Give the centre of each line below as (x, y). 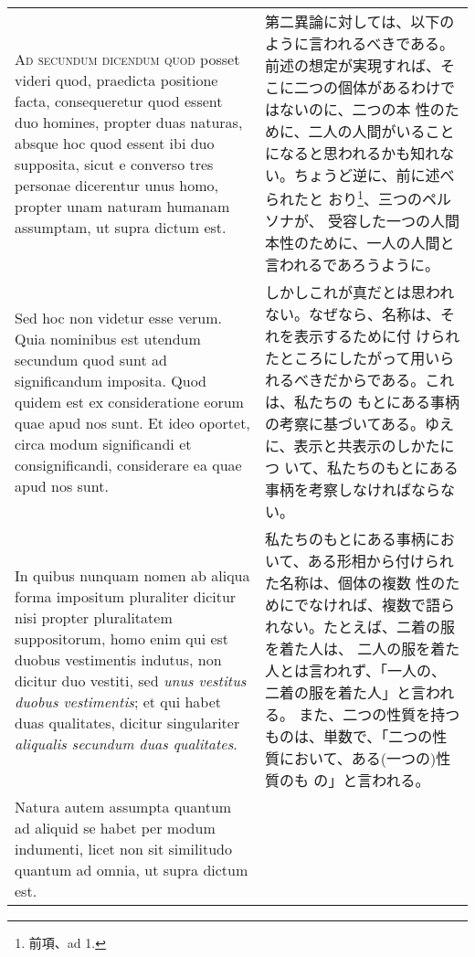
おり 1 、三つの (375, 198)
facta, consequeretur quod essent (119, 101)
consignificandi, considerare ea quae (128, 464)
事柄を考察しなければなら (352, 490)
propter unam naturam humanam (122, 206)
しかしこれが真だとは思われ (359, 292)
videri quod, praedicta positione (116, 80)
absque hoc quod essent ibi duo (115, 143)
